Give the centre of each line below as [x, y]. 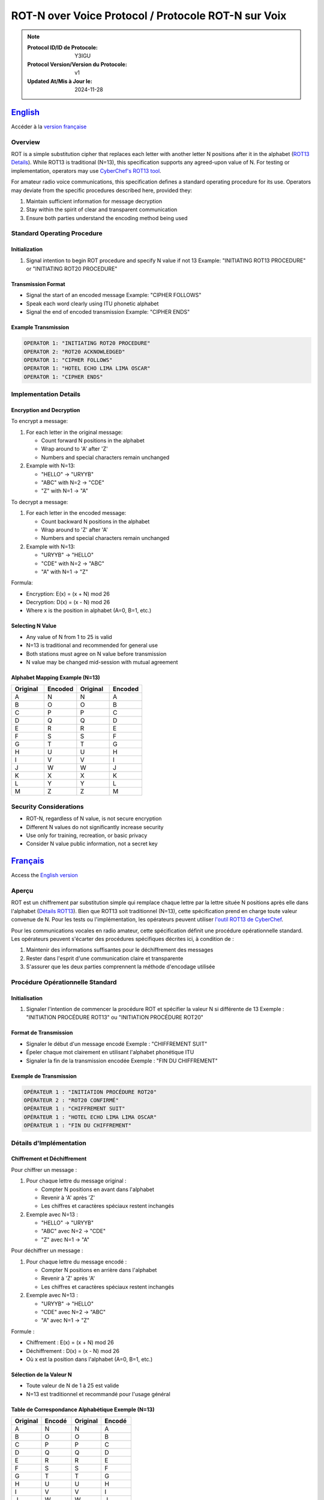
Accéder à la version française [49, 127]
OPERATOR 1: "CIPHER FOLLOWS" [68, 360]
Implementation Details [46, 394]
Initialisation [27, 998]
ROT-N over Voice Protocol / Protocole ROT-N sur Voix [149, 16]
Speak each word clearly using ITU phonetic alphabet [92, 304]
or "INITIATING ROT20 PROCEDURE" [72, 269]
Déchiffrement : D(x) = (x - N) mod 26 [73, 1351]
